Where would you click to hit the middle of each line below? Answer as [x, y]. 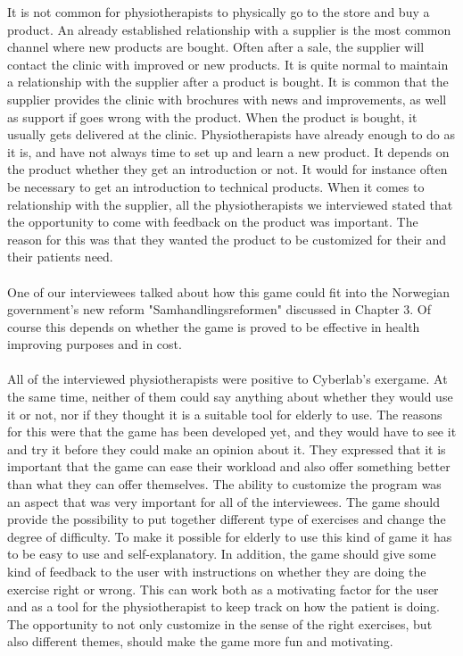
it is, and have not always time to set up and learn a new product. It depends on [228, 151]
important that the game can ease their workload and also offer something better [229, 466]
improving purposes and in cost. [95, 344]
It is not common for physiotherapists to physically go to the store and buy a [219, 12]
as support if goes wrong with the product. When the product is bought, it [212, 116]
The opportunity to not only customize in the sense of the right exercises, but [220, 623]
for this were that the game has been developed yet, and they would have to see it [232, 432]
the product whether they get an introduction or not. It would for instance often [227, 169]
